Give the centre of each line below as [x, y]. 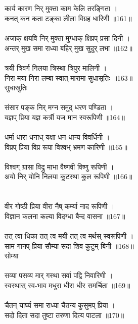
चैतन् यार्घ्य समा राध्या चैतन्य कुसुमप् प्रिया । [60, 305]
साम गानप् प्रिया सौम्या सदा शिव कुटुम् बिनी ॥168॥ [69, 246]
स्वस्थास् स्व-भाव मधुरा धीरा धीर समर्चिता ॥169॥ [67, 285]
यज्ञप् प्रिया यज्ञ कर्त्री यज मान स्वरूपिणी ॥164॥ [65, 117]
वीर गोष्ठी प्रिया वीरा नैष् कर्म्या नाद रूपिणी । [60, 206]
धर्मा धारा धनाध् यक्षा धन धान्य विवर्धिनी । [57, 137]
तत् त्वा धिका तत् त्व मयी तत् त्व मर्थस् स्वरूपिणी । [69, 236]
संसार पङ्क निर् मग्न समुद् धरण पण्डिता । [59, 107]
